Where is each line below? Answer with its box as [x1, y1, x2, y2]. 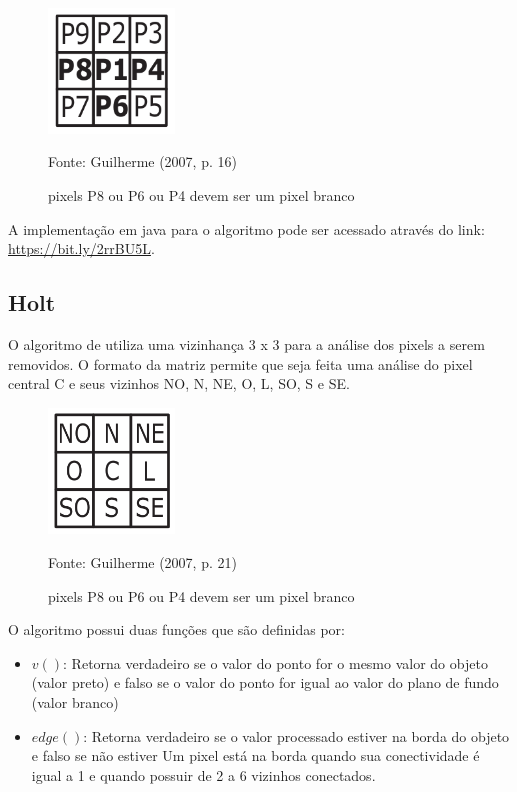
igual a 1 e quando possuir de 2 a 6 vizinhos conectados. [31, 764, 376, 785]
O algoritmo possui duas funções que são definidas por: [8, 619, 345, 640]
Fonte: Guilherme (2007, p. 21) [48, 552, 237, 573]
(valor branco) [31, 692, 119, 713]
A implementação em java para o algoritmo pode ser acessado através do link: [8, 218, 485, 239]
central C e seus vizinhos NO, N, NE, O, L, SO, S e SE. [8, 373, 350, 394]
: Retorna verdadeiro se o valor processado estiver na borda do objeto [83, 725, 510, 746]
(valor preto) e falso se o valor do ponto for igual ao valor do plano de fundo [31, 672, 499, 693]
